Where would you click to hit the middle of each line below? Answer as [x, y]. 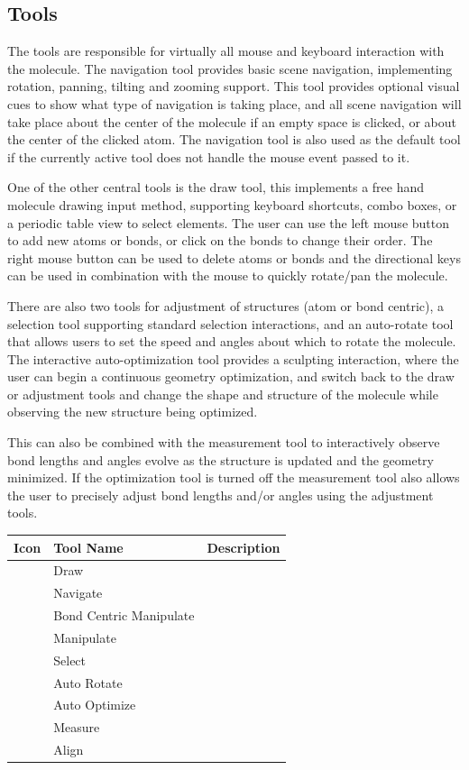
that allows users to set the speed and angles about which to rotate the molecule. [232, 341]
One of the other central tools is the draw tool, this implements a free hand [216, 187]
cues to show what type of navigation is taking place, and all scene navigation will [234, 103]
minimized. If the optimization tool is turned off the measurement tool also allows [234, 477]
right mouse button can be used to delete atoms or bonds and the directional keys [234, 257]
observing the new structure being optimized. [133, 412]
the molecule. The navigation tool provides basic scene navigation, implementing [230, 68]
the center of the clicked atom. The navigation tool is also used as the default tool [234, 139]
